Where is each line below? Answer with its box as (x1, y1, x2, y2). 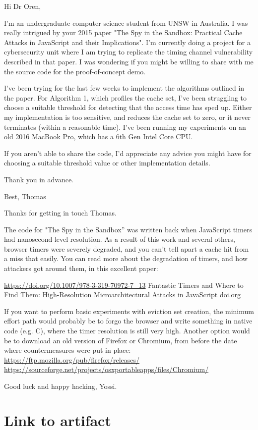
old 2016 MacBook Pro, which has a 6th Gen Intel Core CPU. (4, 131, 193, 142)
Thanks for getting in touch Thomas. (4, 208, 117, 218)
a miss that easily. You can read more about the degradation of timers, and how (4, 253, 248, 264)
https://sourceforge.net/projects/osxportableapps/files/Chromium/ (4, 364, 209, 375)
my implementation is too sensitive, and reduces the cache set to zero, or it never (4, 111, 251, 122)
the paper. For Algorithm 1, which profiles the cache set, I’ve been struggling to (4, 92, 247, 103)
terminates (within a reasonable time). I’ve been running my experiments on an (4, 121, 246, 132)
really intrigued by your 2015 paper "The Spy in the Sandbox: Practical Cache (4, 27, 243, 38)
